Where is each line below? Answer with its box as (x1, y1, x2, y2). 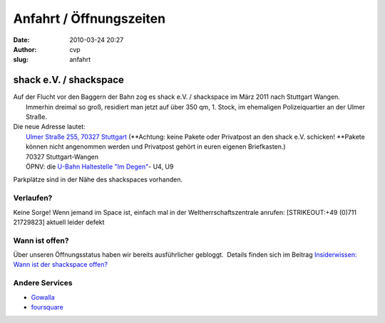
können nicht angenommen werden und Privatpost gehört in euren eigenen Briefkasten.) (26, 142, 286, 151)
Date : (13, 36, 30, 44)
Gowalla (31, 292, 55, 302)
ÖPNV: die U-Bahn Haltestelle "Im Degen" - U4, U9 (26, 162, 174, 171)
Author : (13, 45, 37, 53)
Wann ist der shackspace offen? (13, 260, 108, 269)
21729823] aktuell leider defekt (13, 218, 105, 226)
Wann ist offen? (13, 235, 69, 245)
